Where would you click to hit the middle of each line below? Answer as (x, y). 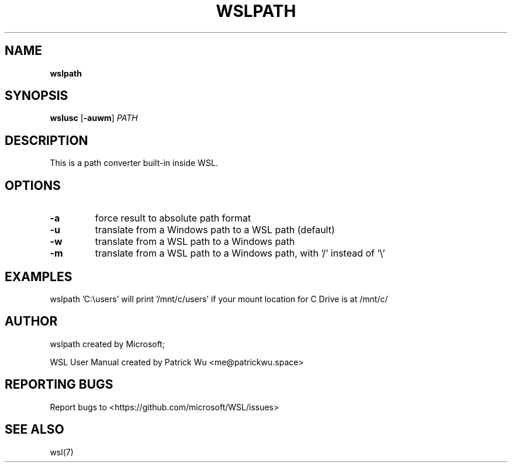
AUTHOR (31, 321)
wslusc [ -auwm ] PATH (94, 118)
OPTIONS (33, 185)
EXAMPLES (39, 276)
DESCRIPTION (46, 140)
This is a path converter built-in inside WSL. (134, 163)
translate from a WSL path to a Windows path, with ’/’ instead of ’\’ (240, 253)
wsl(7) (62, 452)
